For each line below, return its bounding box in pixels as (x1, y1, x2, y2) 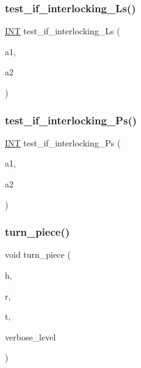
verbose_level (5, 330, 56, 343)
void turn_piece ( (5, 248, 71, 261)
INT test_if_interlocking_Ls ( (5, 24, 120, 37)
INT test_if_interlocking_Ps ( (5, 136, 121, 149)
